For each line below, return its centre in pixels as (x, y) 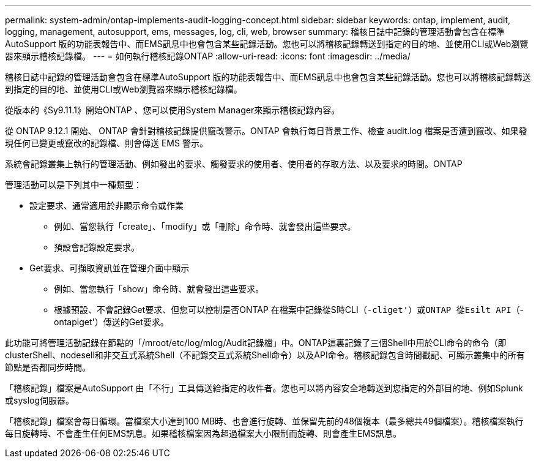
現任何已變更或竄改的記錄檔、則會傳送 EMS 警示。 (106, 143)
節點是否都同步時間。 (48, 367)
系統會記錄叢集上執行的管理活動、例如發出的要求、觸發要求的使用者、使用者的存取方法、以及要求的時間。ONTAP (234, 164)
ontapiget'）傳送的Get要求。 (111, 322)
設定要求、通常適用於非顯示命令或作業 (106, 205)
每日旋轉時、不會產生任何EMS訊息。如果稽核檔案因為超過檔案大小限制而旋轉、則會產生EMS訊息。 (203, 433)
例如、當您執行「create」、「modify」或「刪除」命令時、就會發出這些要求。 (205, 226)
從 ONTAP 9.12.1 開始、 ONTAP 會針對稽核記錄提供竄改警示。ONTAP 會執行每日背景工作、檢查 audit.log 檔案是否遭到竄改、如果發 (266, 131)
